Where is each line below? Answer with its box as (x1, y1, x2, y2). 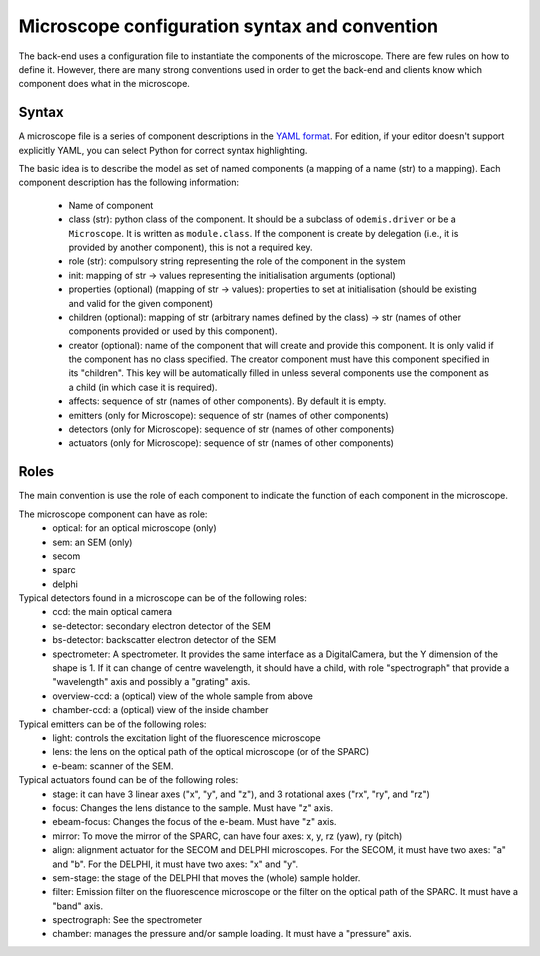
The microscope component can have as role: (18, 508, 208, 520)
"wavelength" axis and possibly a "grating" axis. (52, 676, 251, 688)
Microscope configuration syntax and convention (18, 15, 439, 37)
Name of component (68, 199, 154, 211)
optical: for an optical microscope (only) (52, 522, 217, 534)
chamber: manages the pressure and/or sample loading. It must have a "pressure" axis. (52, 928, 412, 940)
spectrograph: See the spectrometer (52, 914, 203, 926)
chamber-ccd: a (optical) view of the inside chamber (52, 704, 269, 716)
